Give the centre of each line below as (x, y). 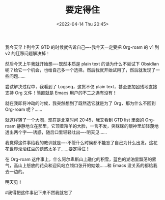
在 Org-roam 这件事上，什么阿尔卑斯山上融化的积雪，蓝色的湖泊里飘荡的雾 (81, 159)
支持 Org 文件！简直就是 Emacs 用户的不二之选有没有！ (61, 93)
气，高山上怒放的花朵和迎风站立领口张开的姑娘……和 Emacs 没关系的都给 (79, 165)
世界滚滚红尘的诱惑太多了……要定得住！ (50, 149)
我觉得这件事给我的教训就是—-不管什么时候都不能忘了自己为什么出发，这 (79, 142)
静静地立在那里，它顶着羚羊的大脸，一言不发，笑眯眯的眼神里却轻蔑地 (87, 126)
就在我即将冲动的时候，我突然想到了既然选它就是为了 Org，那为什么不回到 (81, 103)
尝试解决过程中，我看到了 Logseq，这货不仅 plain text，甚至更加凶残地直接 (81, 86)
